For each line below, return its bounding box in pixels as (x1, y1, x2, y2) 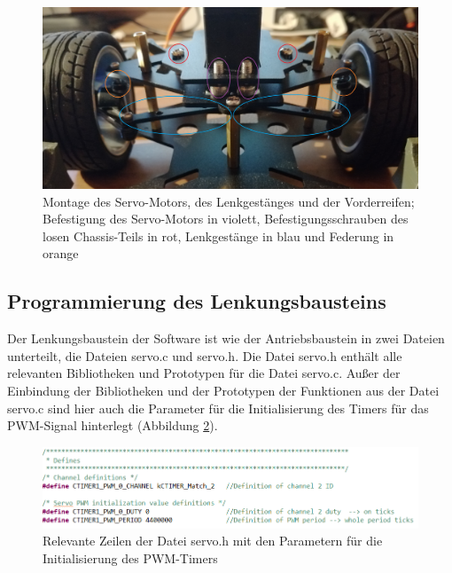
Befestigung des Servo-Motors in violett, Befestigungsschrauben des (43, 209, 409, 228)
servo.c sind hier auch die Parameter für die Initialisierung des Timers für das (7, 398, 429, 417)
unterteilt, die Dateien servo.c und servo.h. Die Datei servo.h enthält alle (7, 346, 402, 365)
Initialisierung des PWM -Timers (43, 549, 218, 568)
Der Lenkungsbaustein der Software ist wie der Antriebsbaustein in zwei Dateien (7, 329, 445, 348)
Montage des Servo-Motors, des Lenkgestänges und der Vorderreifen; (43, 192, 415, 210)
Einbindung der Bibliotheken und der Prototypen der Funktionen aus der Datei (7, 381, 440, 399)
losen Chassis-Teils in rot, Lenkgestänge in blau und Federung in (43, 226, 394, 245)
